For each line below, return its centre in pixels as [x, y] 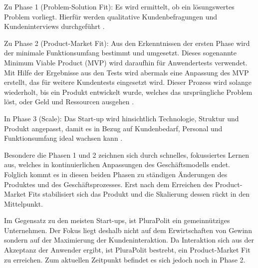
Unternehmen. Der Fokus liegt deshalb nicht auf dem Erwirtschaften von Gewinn [128, 230]
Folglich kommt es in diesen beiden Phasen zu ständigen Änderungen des [116, 174]
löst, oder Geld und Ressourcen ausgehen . [69, 102]
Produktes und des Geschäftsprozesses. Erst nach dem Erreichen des [109, 184]
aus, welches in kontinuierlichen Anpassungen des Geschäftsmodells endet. [117, 164]
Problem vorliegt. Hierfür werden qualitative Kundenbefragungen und [111, 16]
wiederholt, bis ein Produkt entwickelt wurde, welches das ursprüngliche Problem [128, 92]
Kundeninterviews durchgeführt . [54, 26]
